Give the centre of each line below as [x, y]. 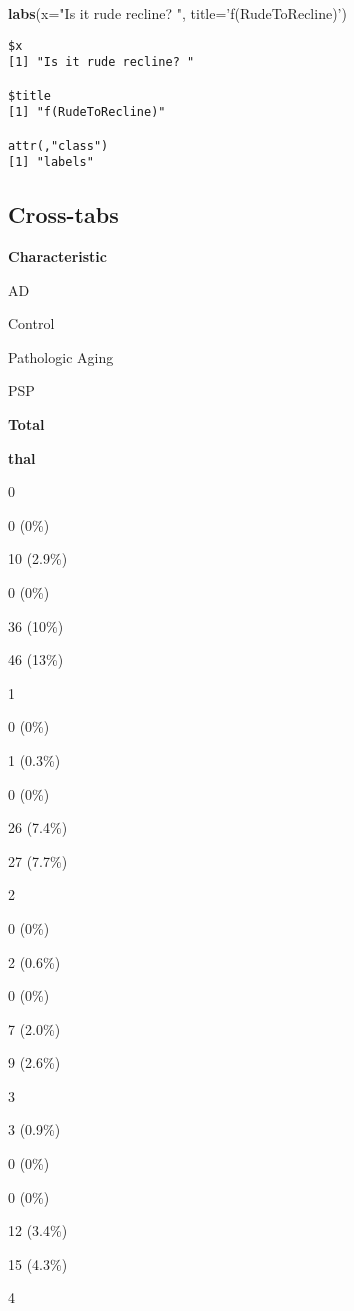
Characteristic [57, 256]
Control [31, 323]
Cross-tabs [63, 214]
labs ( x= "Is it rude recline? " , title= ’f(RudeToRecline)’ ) [177, 13]
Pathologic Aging [61, 356]
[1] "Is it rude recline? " [101, 62]
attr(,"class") [58, 145]
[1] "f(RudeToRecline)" [87, 112]
